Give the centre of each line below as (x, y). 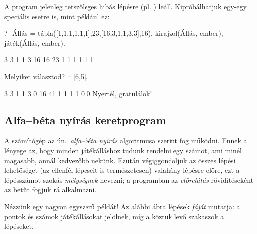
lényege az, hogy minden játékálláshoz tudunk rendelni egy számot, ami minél (123, 150)
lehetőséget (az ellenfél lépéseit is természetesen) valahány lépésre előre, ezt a (122, 170)
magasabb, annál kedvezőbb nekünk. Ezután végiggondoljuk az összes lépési (120, 160)
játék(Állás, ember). (35, 43)
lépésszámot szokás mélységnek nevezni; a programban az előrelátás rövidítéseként (129, 179)
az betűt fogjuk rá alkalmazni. (51, 189)
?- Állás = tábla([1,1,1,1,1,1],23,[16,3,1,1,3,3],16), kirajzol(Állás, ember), (114, 33)
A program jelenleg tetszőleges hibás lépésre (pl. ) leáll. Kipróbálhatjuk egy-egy (126, 6)
